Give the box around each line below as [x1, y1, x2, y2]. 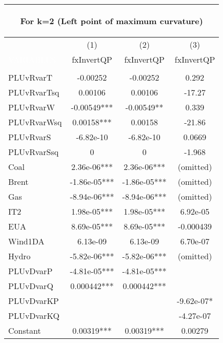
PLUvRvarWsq [8, 116, 62, 128]
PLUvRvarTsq [8, 86, 59, 98]
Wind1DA [8, 235, 45, 247]
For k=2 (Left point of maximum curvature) [20, 15, 203, 27]
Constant [8, 325, 41, 336]
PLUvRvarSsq [8, 146, 59, 158]
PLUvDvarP [8, 265, 53, 277]
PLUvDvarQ [8, 280, 53, 292]
